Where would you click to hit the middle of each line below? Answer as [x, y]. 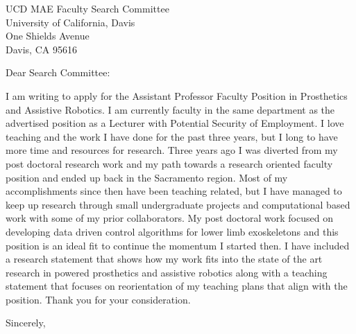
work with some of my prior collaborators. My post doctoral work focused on [169, 218]
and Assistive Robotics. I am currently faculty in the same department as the [170, 109]
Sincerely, [26, 323]
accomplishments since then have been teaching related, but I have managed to [174, 191]
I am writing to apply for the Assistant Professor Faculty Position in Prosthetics [177, 95]
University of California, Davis [70, 22]
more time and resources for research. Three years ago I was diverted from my [172, 150]
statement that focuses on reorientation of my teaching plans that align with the [177, 286]
